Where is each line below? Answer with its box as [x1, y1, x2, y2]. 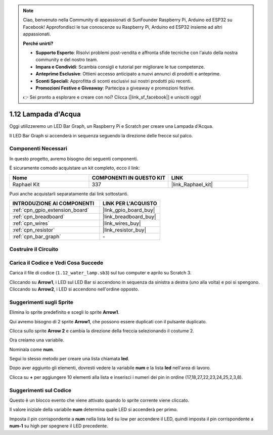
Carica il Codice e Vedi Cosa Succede [9, 259, 104, 266]
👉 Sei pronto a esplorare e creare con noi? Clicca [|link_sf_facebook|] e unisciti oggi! [23, 94, 201, 101]
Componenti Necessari [9, 145, 68, 152]
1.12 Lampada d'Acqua [9, 110, 81, 119]
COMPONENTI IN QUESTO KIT [92, 174, 166, 181]
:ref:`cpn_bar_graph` [12, 233, 61, 240]
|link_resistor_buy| [103, 226, 147, 233]
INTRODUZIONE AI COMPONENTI [12, 200, 95, 207]
